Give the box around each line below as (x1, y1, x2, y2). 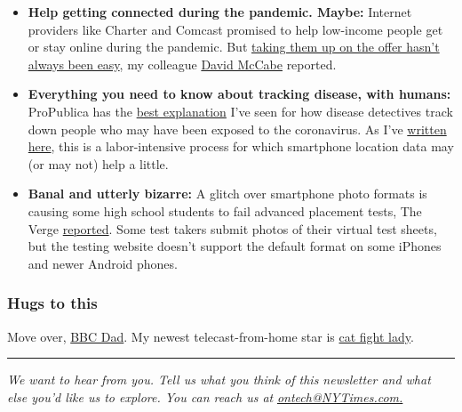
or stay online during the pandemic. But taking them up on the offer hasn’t (28, 37, 440, 56)
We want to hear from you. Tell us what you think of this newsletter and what (7, 370, 431, 389)
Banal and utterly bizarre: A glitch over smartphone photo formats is (28, 184, 427, 203)
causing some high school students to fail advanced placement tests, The (28, 201, 422, 220)
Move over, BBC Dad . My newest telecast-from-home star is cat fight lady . (7, 327, 414, 345)
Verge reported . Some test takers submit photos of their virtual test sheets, (28, 219, 437, 238)
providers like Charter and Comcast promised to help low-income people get (28, 20, 443, 38)
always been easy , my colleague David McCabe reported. (28, 54, 337, 73)
